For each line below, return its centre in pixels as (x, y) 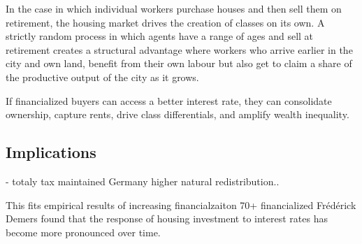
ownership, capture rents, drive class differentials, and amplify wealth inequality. (178, 114)
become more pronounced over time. (83, 232)
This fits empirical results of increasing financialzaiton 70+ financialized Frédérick (181, 204)
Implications (51, 152)
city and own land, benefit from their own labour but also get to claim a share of (179, 63)
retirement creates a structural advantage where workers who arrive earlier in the (179, 49)
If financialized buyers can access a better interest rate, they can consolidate (169, 100)
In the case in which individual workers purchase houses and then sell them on (174, 8)
